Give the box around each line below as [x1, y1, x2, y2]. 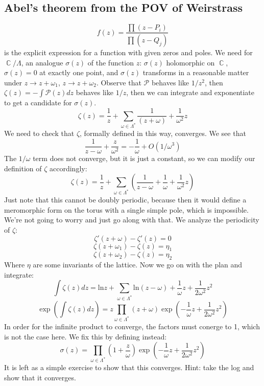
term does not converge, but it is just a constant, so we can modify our [33, 153, 255, 164]
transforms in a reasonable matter [142, 67, 249, 78]
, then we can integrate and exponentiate [126, 87, 255, 98]
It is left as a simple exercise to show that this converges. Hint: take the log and [4, 362, 254, 373]
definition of [4, 163, 42, 173]
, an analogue [21, 57, 63, 67]
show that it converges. [4, 372, 76, 382]
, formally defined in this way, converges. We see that [80, 128, 246, 139]
